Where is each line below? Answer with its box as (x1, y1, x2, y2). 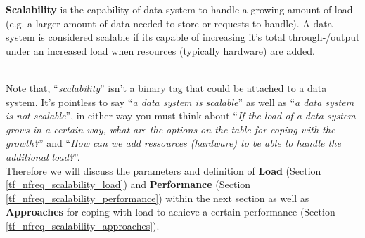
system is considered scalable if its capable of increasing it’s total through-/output (6, 29, 360, 44)
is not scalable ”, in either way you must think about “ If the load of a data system (6, 108, 356, 123)
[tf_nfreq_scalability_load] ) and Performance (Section (6, 177, 251, 192)
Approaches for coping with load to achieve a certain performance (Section (6, 204, 335, 219)
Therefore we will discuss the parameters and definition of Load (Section (6, 163, 321, 178)
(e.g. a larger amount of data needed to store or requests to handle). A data (6, 15, 333, 30)
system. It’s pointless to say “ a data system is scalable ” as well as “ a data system (6, 94, 354, 109)
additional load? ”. (6, 149, 80, 164)
